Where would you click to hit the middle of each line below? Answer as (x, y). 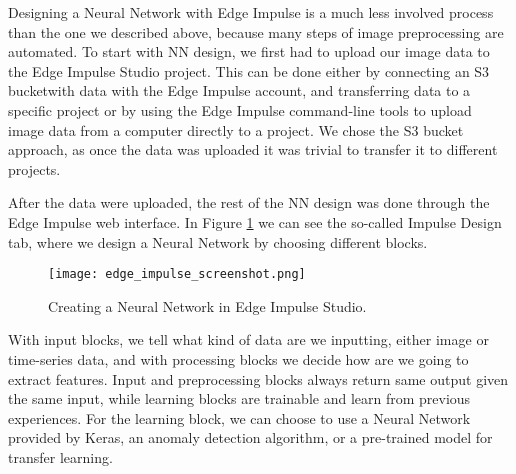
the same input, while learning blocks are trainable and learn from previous (239, 398)
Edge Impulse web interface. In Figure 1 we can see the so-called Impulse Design (255, 221)
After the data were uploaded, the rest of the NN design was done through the (249, 202)
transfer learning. (60, 456)
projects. (34, 168)
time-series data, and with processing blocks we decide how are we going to (238, 358)
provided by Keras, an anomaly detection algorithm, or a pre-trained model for (250, 437)
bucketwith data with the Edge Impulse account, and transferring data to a (239, 90)
